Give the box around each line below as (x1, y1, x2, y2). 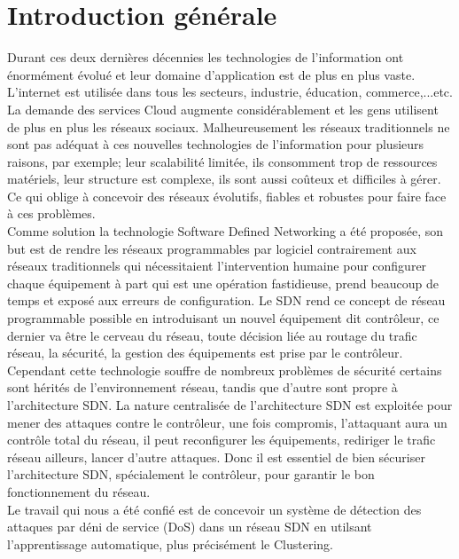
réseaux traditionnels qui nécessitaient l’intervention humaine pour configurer (7, 256, 427, 275)
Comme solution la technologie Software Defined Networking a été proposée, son (7, 222, 444, 240)
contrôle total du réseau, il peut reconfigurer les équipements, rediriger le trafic (7, 430, 436, 449)
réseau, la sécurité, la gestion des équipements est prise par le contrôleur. (7, 343, 403, 362)
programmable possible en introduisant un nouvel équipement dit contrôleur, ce (7, 309, 440, 327)
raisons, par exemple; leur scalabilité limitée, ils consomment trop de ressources (7, 152, 438, 170)
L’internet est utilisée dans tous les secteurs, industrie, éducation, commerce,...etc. (7, 83, 453, 101)
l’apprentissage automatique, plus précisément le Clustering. (7, 534, 334, 553)
